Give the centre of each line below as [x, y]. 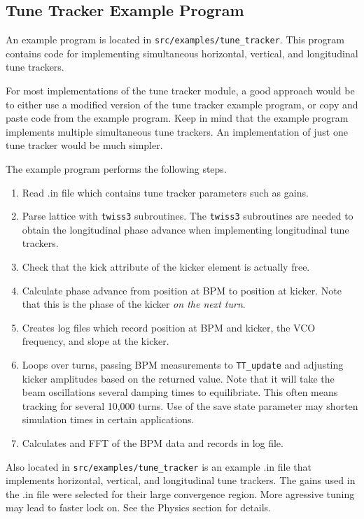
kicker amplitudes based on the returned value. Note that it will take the [178, 378]
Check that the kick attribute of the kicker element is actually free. [166, 267]
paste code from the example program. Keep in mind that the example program [177, 118]
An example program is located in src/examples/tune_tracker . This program [175, 40]
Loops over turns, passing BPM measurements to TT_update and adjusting [183, 365]
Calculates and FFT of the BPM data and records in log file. [153, 443]
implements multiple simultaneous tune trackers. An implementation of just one [177, 131]
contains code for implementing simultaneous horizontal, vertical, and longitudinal [182, 53]
